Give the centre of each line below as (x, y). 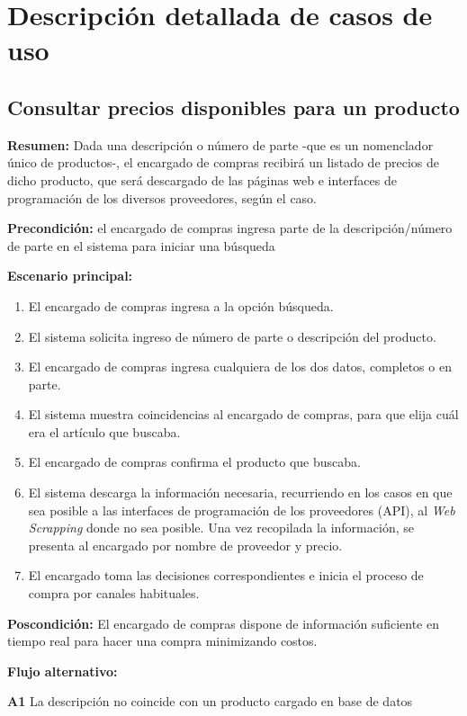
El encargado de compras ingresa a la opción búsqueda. (181, 305)
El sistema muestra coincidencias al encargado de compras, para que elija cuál (243, 414)
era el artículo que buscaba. (104, 431)
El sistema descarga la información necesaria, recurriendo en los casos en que (240, 492)
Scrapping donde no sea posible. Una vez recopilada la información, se (221, 528)
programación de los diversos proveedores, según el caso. (162, 197)
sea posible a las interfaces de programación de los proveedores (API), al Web (242, 510)
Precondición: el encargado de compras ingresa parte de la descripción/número (230, 228)
